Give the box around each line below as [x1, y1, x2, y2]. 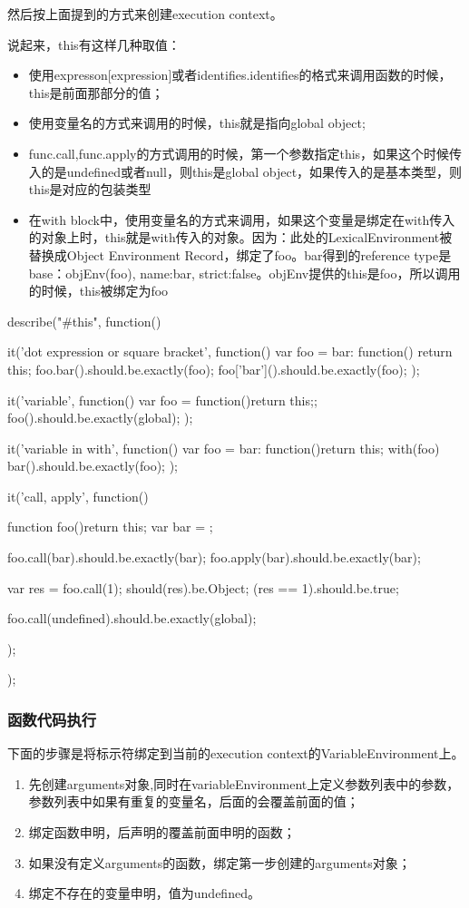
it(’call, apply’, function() [7, 486, 149, 505]
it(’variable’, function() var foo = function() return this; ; [7, 390, 318, 409]
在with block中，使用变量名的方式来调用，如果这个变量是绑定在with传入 [28, 210, 455, 229]
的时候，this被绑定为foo [28, 281, 169, 300]
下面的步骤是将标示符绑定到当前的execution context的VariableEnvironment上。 [7, 744, 464, 763]
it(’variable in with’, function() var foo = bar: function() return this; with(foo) [7, 438, 440, 457]
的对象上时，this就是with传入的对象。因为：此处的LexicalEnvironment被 [28, 228, 453, 247]
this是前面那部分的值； [28, 83, 164, 102]
